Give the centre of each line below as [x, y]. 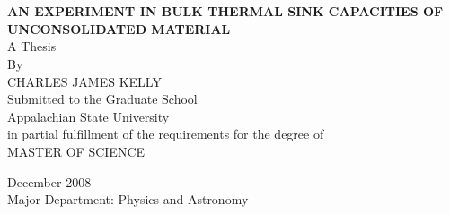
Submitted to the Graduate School [102, 99]
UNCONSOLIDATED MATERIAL [119, 28]
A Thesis [32, 46]
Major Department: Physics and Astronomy [128, 199]
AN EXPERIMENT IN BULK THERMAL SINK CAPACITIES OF [225, 11]
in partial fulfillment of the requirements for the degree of [166, 134]
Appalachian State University [88, 116]
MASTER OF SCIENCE [76, 151]
